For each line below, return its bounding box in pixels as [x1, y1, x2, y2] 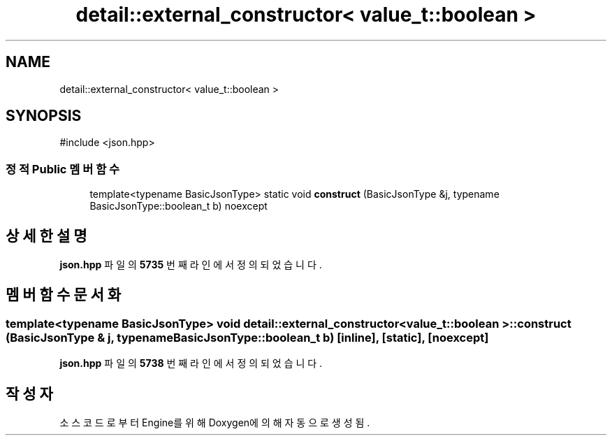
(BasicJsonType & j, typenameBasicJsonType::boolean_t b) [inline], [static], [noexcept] [6, 330, 489, 345]
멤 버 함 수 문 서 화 [6, 286, 122, 304]
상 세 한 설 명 [6, 226, 87, 245]
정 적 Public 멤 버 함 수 [6, 161, 120, 176]
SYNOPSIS [6, 107, 82, 125]
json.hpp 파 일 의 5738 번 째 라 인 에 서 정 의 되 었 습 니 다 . [59, 357, 323, 370]
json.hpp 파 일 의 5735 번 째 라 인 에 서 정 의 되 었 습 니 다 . [59, 259, 322, 271]
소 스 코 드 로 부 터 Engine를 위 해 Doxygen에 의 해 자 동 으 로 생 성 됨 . [59, 417, 370, 429]
